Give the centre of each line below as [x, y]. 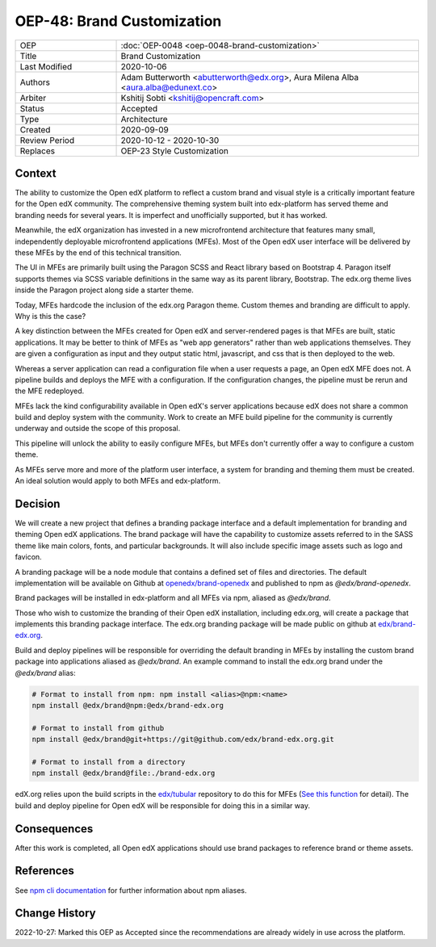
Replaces [38, 151]
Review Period [47, 140]
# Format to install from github [98, 728]
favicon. [28, 557]
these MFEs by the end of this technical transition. [98, 253]
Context [36, 173]
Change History [55, 913]
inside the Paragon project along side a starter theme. [104, 290]
